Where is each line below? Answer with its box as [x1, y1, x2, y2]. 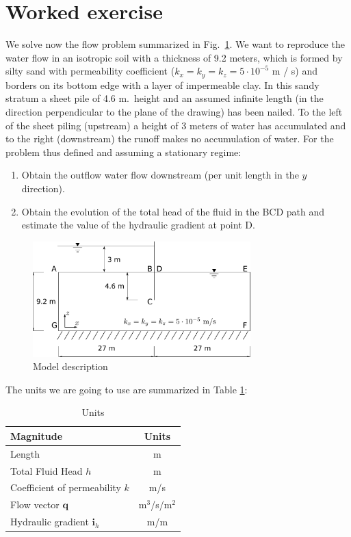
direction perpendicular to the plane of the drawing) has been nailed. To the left [5, 104, 343, 118]
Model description [33, 359, 108, 374]
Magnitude [10, 428, 63, 443]
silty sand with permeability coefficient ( [5, 64, 175, 78]
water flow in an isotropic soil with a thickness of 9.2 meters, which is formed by [5, 50, 343, 64]
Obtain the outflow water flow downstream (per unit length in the [21, 168, 299, 182]
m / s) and [272, 64, 318, 78]
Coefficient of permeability [10, 480, 121, 495]
